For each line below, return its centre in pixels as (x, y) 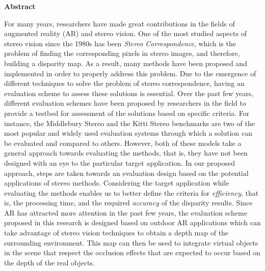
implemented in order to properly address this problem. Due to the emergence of (130, 73)
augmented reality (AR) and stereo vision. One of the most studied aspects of (125, 33)
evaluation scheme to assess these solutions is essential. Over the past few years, (129, 93)
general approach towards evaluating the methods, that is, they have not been (126, 153)
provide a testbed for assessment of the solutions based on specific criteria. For (127, 113)
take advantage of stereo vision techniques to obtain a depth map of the (116, 233)
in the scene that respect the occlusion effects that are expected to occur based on (132, 252)
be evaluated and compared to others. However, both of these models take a (123, 143)
